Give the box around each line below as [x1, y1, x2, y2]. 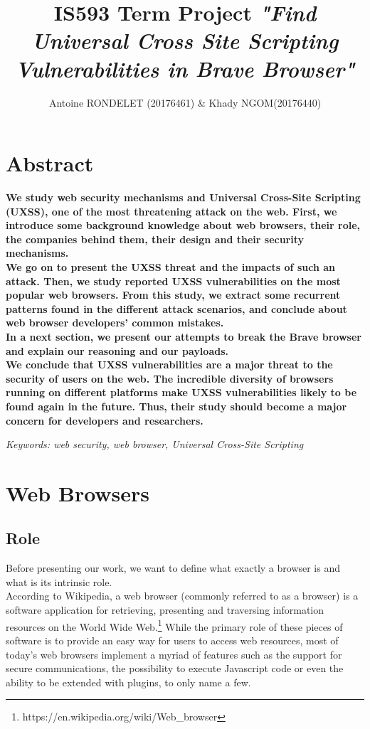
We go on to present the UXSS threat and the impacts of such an [6, 260, 335, 274]
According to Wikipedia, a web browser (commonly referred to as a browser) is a [6, 588, 359, 603]
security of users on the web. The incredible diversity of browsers [6, 371, 334, 385]
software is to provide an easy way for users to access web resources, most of [6, 632, 339, 647]
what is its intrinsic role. [6, 574, 112, 589]
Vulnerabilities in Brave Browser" [15, 53, 355, 83]
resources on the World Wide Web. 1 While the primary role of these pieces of [6, 617, 343, 634]
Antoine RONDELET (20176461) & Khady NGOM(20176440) [48, 95, 322, 110]
